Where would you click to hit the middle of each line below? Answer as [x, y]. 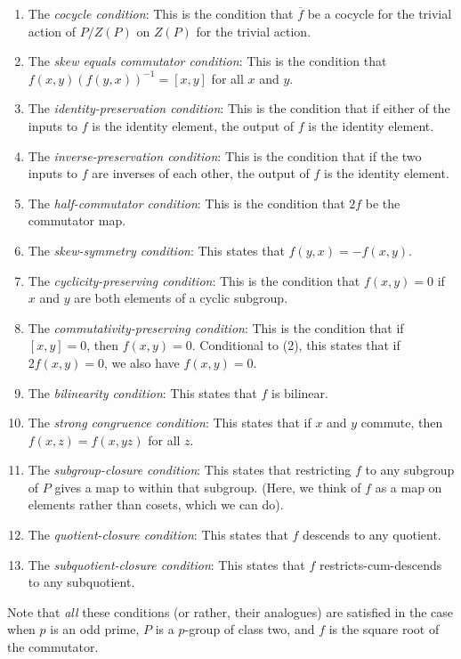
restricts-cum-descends [381, 564]
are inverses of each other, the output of [201, 173]
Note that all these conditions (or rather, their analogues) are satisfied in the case [230, 611]
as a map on [408, 487]
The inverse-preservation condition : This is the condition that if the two [225, 155]
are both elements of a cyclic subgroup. [181, 298]
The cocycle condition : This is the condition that [161, 13]
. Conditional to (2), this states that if [296, 345]
